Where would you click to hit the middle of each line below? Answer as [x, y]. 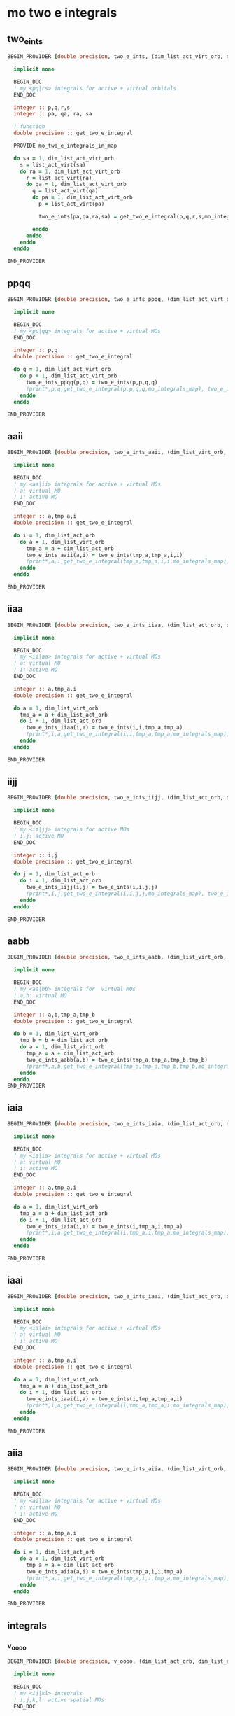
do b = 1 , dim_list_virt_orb [56, 1034]
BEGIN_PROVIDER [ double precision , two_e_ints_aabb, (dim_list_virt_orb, [117, 957]
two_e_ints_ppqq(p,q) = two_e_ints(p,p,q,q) [92, 382]
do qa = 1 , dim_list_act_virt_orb [76, 184]
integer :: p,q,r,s [42, 107]
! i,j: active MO [39, 836]
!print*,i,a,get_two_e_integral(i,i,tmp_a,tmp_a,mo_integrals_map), [128, 734]
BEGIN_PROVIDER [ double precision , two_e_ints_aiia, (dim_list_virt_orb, [117, 1469]
